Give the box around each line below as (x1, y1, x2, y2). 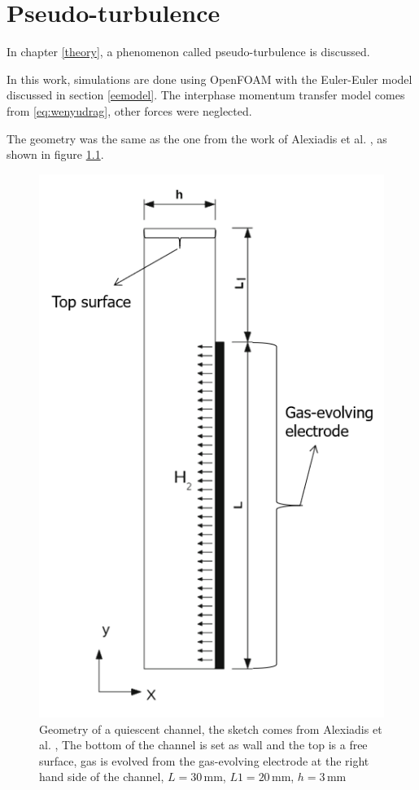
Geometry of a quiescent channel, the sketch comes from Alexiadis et (39, 720, 382, 737)
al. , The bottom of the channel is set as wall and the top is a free (39, 736, 368, 753)
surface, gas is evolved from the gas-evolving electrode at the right (39, 752, 369, 769)
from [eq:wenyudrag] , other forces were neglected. (7, 102, 252, 119)
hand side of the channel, (39, 768, 164, 785)
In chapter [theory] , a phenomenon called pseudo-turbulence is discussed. (7, 43, 370, 60)
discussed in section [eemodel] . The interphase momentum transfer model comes (7, 86, 405, 103)
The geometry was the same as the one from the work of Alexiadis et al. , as (7, 129, 387, 147)
